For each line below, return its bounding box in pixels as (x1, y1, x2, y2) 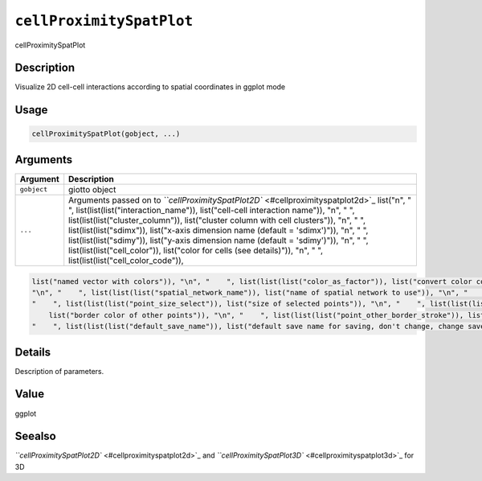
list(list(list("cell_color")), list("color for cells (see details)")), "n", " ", (68, 245, 324, 256)
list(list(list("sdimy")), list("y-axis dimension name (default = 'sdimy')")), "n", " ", (68, 234, 369, 245)
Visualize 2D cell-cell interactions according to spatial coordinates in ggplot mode (14, 82, 286, 92)
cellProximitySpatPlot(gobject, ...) (31, 129, 181, 138)
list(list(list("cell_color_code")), (68, 254, 184, 265)
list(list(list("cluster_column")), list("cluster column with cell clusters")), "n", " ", (68, 214, 366, 225)
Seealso (14, 430, 56, 443)
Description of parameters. (14, 366, 104, 376)
